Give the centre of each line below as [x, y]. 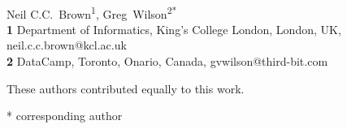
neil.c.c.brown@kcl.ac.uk [67, 45]
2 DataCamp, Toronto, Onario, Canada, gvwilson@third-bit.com [167, 61]
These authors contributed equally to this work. [126, 88]
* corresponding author [65, 116]
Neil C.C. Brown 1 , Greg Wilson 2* [92, 12]
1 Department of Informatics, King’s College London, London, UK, [174, 29]
